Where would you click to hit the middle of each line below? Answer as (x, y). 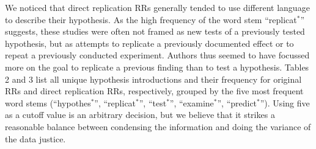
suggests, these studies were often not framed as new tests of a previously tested (155, 31)
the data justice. (35, 138)
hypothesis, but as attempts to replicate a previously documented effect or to (149, 43)
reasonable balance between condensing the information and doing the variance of (158, 126)
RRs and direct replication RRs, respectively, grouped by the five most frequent (154, 91)
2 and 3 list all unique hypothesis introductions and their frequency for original (153, 79)
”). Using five (285, 102)
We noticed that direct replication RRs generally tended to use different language (157, 7)
